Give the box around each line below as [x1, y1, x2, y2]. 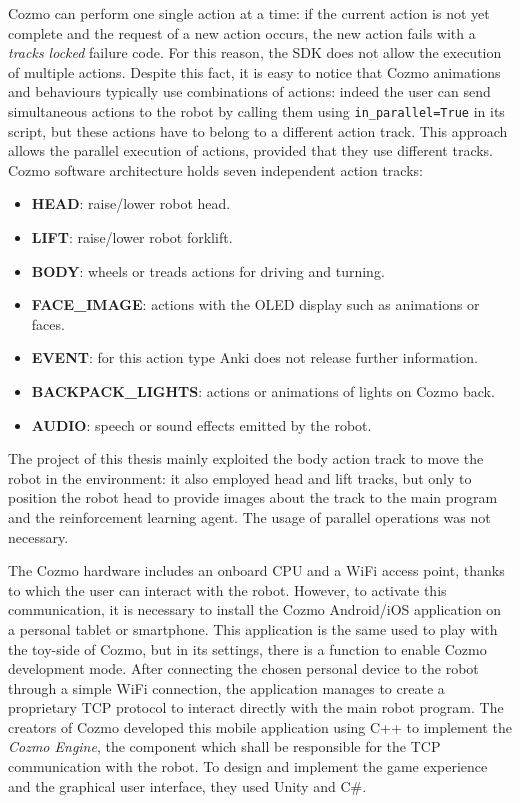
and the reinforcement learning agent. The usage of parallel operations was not [8, 506, 491, 527]
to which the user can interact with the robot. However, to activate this [8, 579, 447, 600]
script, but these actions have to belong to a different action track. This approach [8, 120, 508, 141]
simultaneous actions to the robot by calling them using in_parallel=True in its [8, 100, 505, 121]
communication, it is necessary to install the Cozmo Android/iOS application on [8, 599, 502, 620]
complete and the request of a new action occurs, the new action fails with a [8, 22, 476, 43]
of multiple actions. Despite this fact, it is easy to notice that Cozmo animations [8, 61, 501, 82]
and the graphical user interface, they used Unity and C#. [8, 775, 367, 796]
